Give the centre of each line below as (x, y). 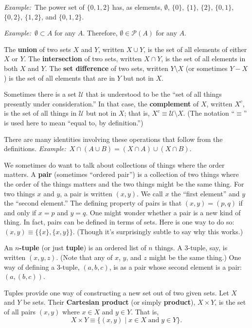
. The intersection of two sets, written (83, 59)
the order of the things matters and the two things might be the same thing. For (124, 183)
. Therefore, (100, 33)
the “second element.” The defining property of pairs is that (93, 203)
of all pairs (20, 312)
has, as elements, (137, 7)
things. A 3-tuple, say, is (191, 248)
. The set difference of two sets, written (107, 68)
